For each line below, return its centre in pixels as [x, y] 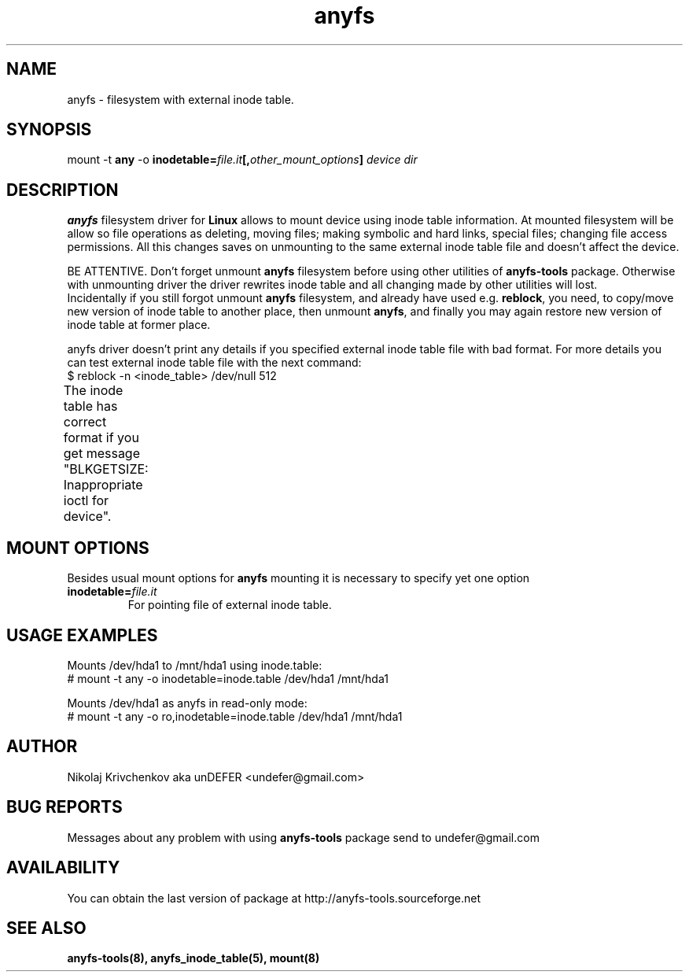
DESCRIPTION [63, 190]
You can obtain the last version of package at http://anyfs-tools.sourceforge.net [274, 898]
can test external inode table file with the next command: [214, 363]
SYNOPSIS [49, 130]
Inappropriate [103, 485]
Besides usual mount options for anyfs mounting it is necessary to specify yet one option [298, 578]
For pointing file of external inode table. [230, 605]
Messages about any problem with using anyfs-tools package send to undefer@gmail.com [303, 837]
